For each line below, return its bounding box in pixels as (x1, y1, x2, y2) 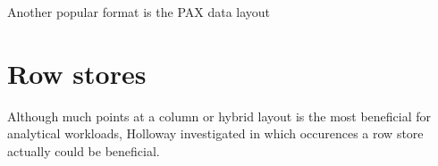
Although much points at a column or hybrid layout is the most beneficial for (7, 106, 432, 125)
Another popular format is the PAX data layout (7, 3, 271, 21)
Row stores (7, 54, 147, 91)
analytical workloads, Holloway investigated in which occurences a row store (7, 124, 424, 143)
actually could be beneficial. (7, 141, 160, 160)
